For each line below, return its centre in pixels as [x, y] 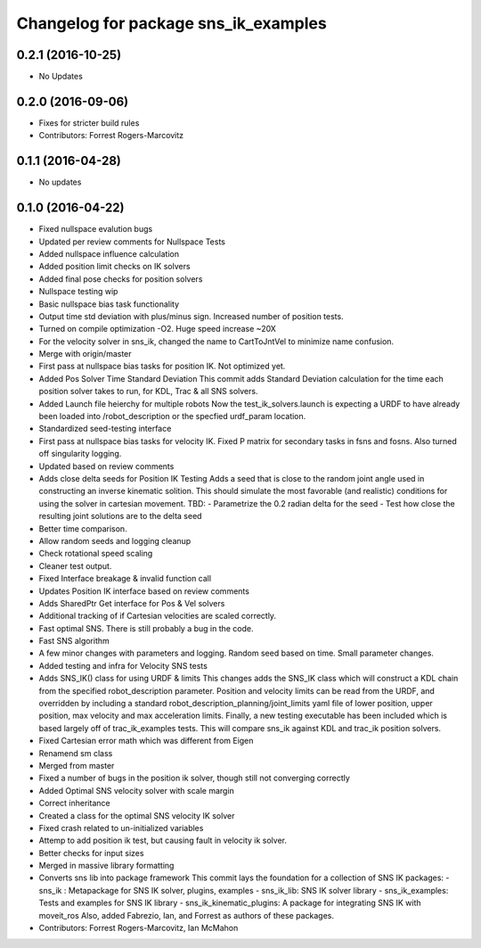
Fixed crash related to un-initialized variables [121, 828]
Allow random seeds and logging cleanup [115, 540]
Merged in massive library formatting [106, 866]
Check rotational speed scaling [96, 554]
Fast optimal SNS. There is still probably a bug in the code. [146, 628]
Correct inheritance [74, 804]
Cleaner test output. [75, 565]
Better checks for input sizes [91, 853]
